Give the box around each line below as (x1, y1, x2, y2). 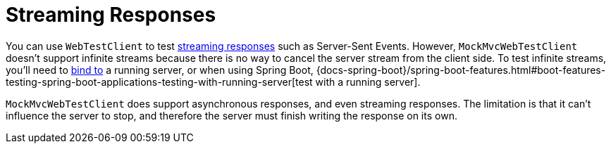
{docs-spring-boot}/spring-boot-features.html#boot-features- (316, 63, 606, 76)
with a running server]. (315, 75, 421, 88)
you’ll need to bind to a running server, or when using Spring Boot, (6, 63, 314, 76)
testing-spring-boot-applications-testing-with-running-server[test (6, 75, 313, 88)
